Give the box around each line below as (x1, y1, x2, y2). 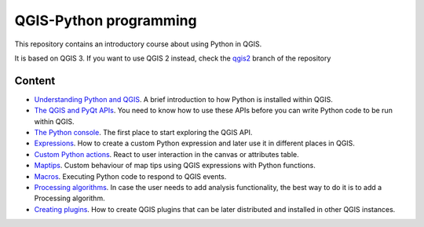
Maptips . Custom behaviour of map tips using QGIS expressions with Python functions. (34, 161, 316, 170)
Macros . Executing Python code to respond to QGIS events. (34, 171, 227, 181)
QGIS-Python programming (14, 12, 197, 29)
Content (14, 74, 56, 87)
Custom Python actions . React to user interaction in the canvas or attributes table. (34, 149, 300, 159)
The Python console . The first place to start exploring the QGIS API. (34, 128, 253, 137)
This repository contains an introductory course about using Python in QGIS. (14, 39, 262, 49)
